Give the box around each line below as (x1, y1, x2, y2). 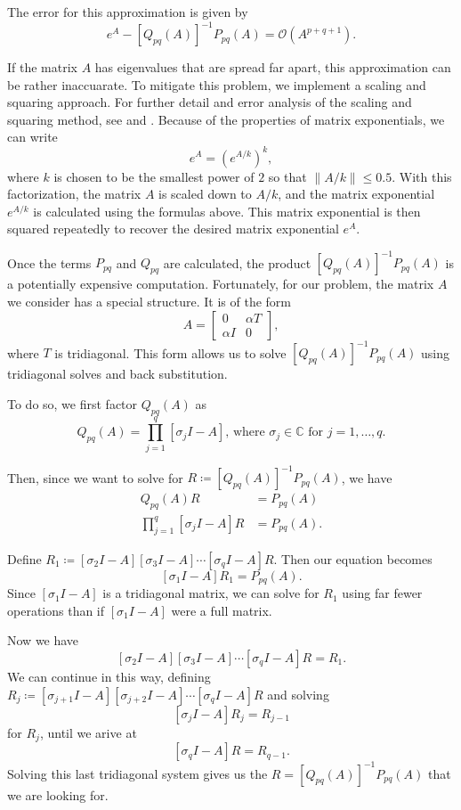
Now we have (7, 631, 79, 650)
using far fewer (342, 584, 423, 602)
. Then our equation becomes (273, 549, 433, 568)
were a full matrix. (171, 601, 272, 619)
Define (7, 549, 42, 568)
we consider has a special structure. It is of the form (7, 292, 292, 311)
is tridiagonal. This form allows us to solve (54, 343, 287, 362)
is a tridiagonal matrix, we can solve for (102, 584, 319, 602)
